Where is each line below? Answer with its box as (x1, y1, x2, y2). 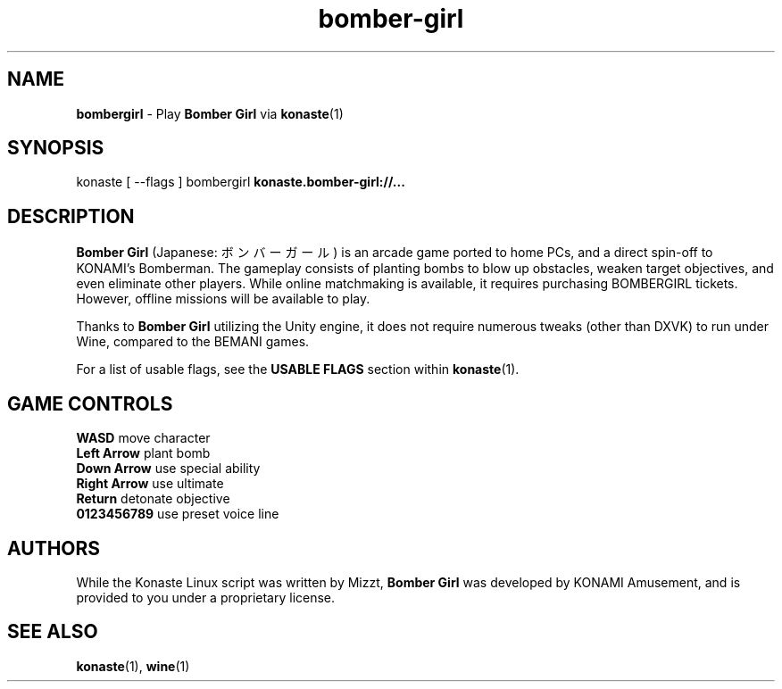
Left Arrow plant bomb (76, 445, 211, 461)
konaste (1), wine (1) (76, 658, 190, 674)
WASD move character (76, 430, 211, 446)
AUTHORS (7, 536, 101, 560)
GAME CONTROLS (7, 392, 173, 415)
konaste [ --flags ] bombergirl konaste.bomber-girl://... (76, 174, 405, 190)
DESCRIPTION (7, 204, 135, 228)
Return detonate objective (76, 491, 230, 507)
